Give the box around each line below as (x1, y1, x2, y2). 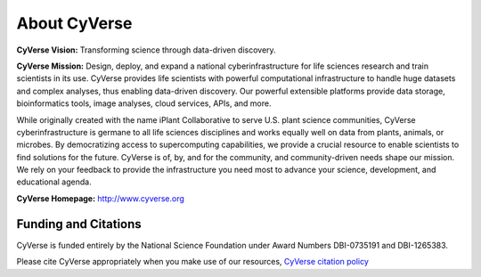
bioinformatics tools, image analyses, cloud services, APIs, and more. (16, 98, 272, 109)
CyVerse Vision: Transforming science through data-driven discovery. (16, 45, 276, 55)
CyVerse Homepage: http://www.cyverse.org (16, 192, 184, 204)
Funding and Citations (16, 216, 142, 232)
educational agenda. (16, 176, 93, 187)
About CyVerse (16, 13, 133, 33)
